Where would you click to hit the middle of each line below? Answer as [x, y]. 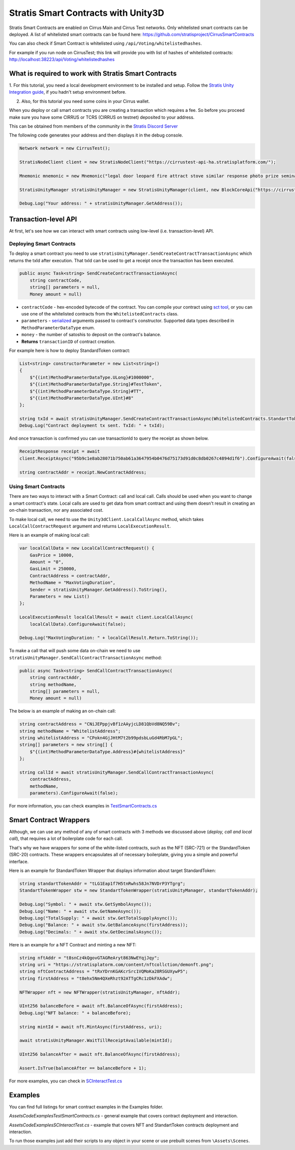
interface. [19, 861]
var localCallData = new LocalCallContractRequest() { [87, 548]
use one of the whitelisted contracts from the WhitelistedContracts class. [100, 314]
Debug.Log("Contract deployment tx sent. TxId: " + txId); [92, 426]
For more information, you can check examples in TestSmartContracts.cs [83, 806]
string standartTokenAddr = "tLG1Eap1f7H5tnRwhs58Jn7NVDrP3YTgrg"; [103, 884]
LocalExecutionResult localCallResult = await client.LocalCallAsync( [106, 617]
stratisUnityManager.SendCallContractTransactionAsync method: [86, 658]
